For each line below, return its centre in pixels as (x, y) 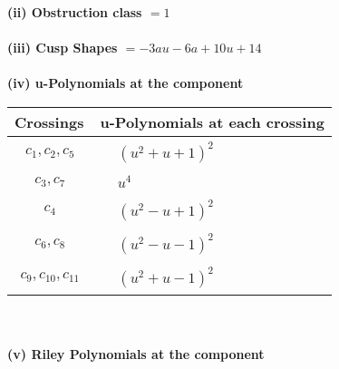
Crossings (49, 121)
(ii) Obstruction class (75, 12)
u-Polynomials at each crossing (212, 121)
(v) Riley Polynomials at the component (136, 354)
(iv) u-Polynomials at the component (126, 83)
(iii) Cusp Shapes (63, 48)
